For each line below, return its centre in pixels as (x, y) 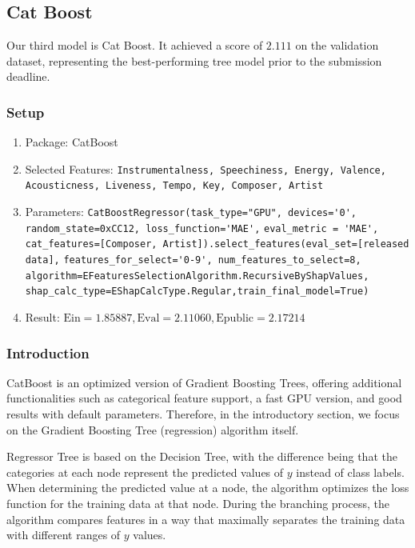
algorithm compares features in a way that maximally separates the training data (206, 519)
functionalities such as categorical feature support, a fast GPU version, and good (204, 398)
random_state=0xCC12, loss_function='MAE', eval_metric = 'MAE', (202, 228)
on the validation (337, 45)
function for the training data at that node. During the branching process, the (198, 504)
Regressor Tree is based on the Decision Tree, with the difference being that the (202, 456)
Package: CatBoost (72, 142)
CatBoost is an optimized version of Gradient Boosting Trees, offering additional (204, 382)
